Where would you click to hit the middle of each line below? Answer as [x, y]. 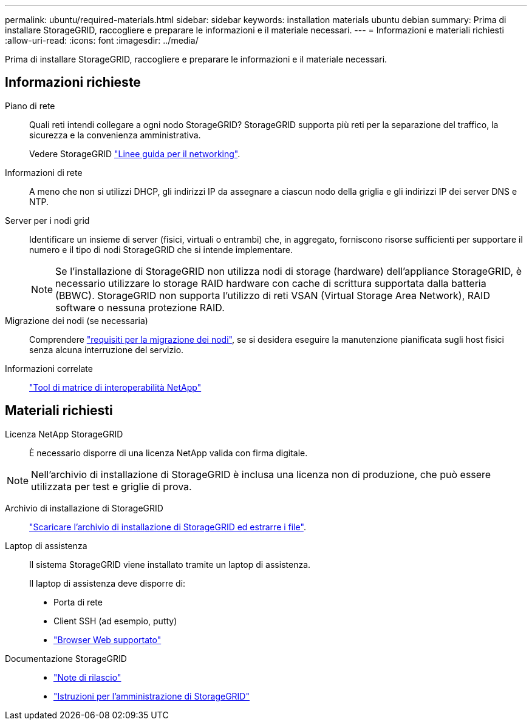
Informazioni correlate [49, 368]
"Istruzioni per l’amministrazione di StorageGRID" [152, 696]
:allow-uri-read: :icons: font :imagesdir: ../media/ [102, 40]
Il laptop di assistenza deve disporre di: [107, 583]
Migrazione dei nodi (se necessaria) [77, 320]
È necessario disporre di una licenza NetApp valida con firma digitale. [169, 453]
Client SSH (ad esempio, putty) [115, 621]
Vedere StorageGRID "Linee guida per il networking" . [135, 153]
